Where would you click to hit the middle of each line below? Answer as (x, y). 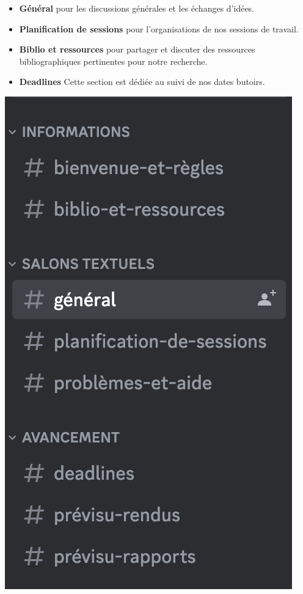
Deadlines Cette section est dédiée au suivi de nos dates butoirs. (142, 82)
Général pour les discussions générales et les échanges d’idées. (137, 8)
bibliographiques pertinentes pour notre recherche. (113, 61)
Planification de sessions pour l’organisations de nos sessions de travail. (159, 28)
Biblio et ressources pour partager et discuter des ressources (137, 49)
